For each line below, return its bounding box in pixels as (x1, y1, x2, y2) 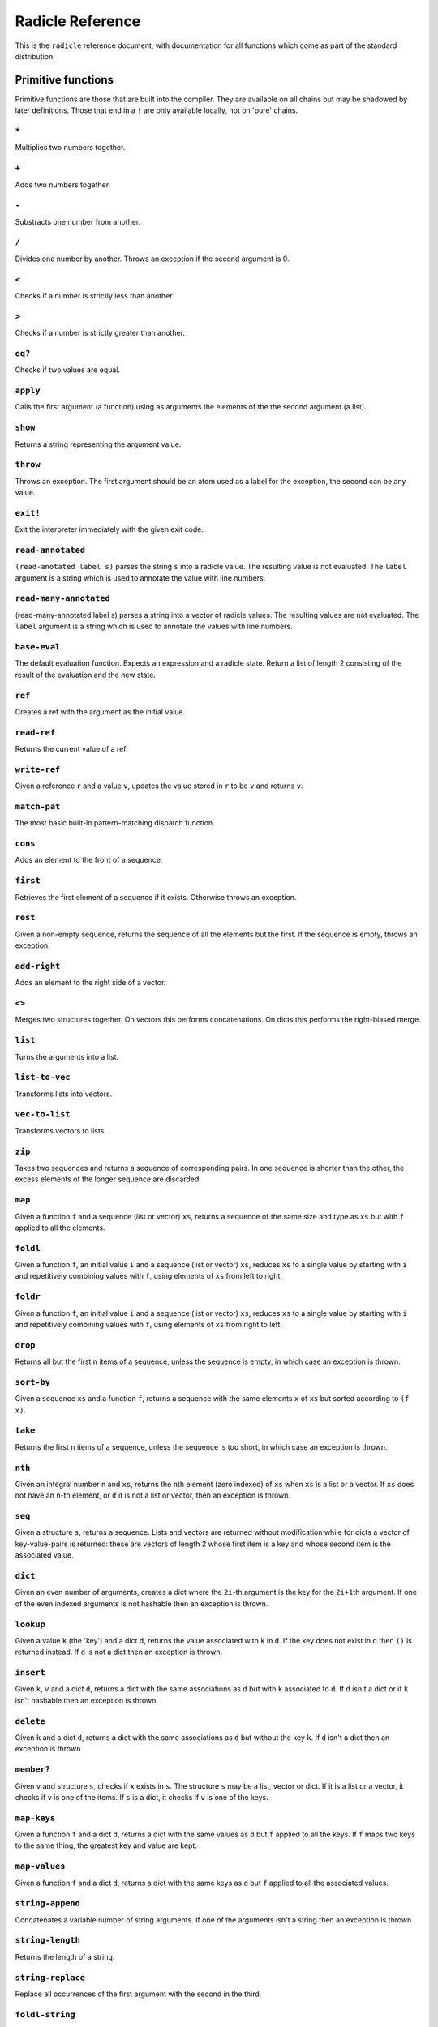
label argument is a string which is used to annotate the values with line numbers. (15, 621, 293, 632)
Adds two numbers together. (15, 179, 111, 190)
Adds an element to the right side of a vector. (15, 978, 166, 988)
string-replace (15, 1972, 85, 1982)
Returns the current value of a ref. (15, 744, 128, 754)
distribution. (15, 51, 56, 61)
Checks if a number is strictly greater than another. (15, 328, 186, 338)
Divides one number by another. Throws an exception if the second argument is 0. (15, 254, 290, 264)
